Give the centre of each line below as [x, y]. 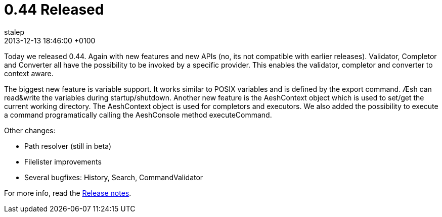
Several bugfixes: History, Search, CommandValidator [114, 177]
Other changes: [30, 130]
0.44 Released [54, 10]
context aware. [29, 73]
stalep [14, 32]
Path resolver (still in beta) [68, 146]
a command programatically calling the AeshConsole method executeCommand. [138, 115]
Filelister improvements [63, 161]
